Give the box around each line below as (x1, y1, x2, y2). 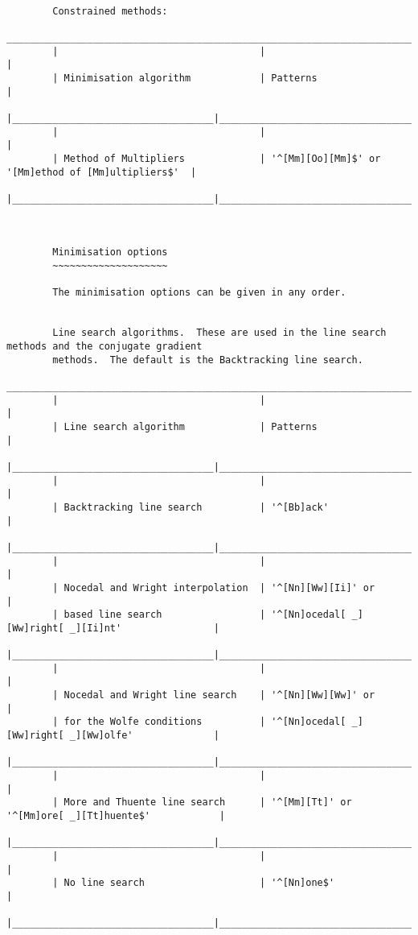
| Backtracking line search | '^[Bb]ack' (52, 501, 329, 513)
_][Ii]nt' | (69, 622, 219, 634)
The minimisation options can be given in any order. (52, 287, 346, 299)
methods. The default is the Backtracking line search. (52, 354, 363, 366)
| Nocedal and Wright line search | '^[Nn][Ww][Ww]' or (52, 689, 375, 701)
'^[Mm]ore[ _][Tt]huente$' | (6, 810, 226, 822)
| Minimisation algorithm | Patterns (52, 72, 318, 84)
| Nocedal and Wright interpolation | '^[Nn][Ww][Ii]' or (52, 581, 375, 594)
